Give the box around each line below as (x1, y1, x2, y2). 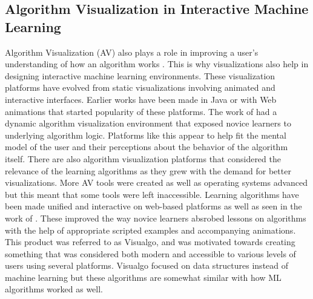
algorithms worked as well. (5, 283, 103, 295)
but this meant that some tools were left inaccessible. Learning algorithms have (5, 188, 299, 200)
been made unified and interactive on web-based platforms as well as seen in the (5, 200, 302, 212)
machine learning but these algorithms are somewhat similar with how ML (5, 271, 282, 283)
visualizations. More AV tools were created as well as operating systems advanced (5, 176, 308, 189)
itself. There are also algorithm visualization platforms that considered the (5, 152, 281, 165)
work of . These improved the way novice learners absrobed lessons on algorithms (5, 211, 306, 224)
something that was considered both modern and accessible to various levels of (5, 247, 296, 260)
